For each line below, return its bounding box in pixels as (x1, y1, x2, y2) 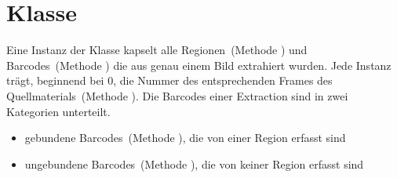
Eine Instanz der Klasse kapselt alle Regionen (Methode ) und (6, 42, 308, 58)
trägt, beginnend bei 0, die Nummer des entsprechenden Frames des (6, 72, 333, 89)
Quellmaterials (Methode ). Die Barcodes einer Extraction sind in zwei (6, 87, 348, 104)
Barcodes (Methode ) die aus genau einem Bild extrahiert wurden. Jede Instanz (6, 56, 392, 73)
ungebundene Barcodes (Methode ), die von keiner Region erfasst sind (24, 155, 364, 172)
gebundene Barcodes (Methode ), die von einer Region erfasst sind (24, 129, 346, 146)
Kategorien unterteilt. (6, 103, 111, 119)
